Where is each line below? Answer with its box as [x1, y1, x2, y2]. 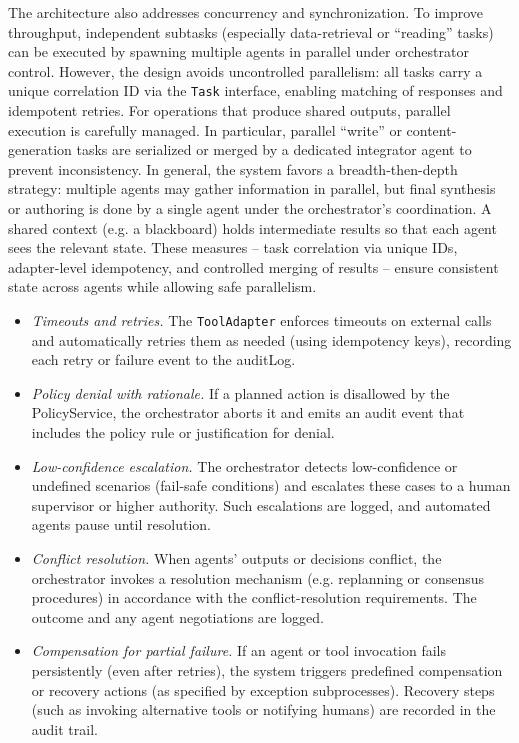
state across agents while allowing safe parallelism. [8, 276, 317, 297]
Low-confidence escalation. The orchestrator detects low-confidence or [31, 455, 458, 476]
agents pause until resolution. [31, 514, 211, 535]
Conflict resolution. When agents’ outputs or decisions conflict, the [31, 547, 442, 568]
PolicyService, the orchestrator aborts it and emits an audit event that [31, 402, 465, 423]
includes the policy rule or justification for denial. [31, 422, 335, 442]
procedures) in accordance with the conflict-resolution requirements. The [31, 587, 477, 608]
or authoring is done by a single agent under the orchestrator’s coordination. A [8, 198, 492, 218]
